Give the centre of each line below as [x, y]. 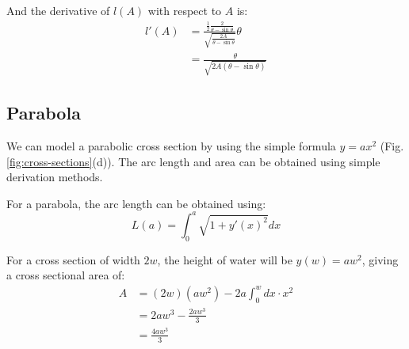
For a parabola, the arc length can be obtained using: [136, 203]
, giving [380, 259]
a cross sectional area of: [66, 275]
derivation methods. [55, 177]
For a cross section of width [73, 259]
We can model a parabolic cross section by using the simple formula [171, 146]
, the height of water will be [225, 259]
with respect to [185, 10]
